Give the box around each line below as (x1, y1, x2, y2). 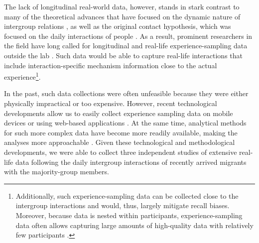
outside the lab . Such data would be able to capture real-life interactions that (4, 50, 243, 60)
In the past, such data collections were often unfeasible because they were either (4, 88, 249, 99)
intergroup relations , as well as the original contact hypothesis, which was (4, 21, 231, 31)
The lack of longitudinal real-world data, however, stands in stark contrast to (4, 1, 240, 11)
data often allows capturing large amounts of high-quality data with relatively (15, 220, 254, 230)
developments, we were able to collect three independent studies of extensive (4, 146, 237, 157)
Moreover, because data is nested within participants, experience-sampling (15, 210, 243, 220)
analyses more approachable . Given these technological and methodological (4, 137, 235, 147)
